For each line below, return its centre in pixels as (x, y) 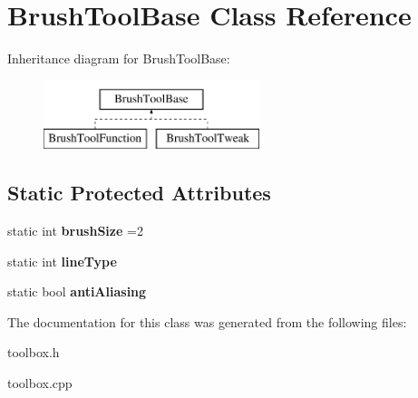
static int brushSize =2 (75, 231)
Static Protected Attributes (139, 193)
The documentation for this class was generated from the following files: (207, 321)
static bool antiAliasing (77, 291)
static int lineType (62, 261)
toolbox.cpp (40, 383)
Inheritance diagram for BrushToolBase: (119, 58)
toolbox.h (34, 352)
